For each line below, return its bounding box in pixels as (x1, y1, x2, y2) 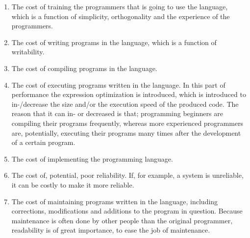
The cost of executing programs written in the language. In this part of (11, 79, 225, 90)
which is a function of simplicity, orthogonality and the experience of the (11, 11, 230, 21)
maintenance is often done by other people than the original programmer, (11, 215, 233, 225)
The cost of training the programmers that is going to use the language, (11, 1, 228, 11)
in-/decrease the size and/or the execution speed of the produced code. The (11, 98, 239, 109)
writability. (11, 47, 45, 57)
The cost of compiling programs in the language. (11, 63, 157, 73)
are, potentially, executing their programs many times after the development (11, 127, 241, 138)
